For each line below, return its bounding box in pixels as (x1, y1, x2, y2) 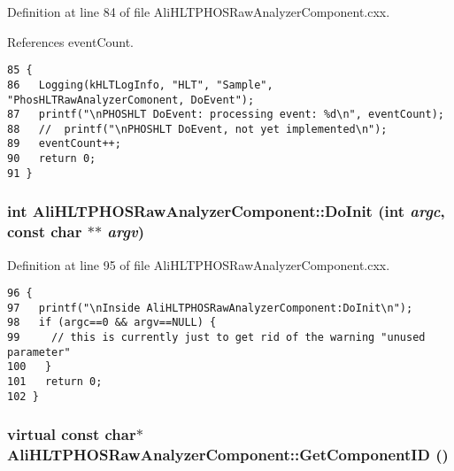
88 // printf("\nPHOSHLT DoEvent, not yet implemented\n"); (7, 122, 388, 135)
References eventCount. (7, 32, 135, 50)
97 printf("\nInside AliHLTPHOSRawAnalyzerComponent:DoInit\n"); (7, 301, 413, 314)
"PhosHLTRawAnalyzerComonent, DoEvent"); (7, 93, 255, 106)
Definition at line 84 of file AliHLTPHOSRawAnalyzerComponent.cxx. (7, 3, 390, 20)
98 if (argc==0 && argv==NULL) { (7, 316, 217, 329)
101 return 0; (7, 375, 103, 389)
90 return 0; (7, 152, 96, 166)
